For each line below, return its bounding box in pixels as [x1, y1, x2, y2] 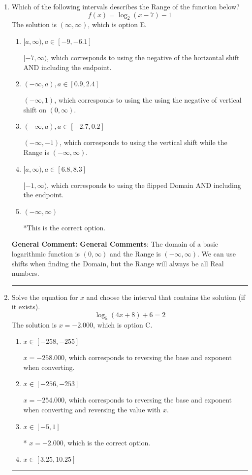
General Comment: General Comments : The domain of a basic [11, 239, 219, 249]
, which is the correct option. [63, 437, 151, 447]
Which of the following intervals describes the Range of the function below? [11, 1, 240, 11]
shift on [23, 104, 46, 114]
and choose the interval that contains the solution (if [86, 292, 246, 302]
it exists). [11, 301, 40, 312]
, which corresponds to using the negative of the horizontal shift [47, 52, 240, 62]
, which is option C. [93, 319, 153, 329]
